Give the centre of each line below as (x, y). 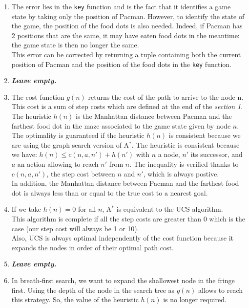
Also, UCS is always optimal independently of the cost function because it (123, 238)
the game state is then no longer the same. (75, 45)
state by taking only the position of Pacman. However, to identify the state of (128, 16)
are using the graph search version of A (70, 144)
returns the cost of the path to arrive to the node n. (166, 97)
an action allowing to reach (58, 164)
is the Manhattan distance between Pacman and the (154, 116)
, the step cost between (81, 173)
